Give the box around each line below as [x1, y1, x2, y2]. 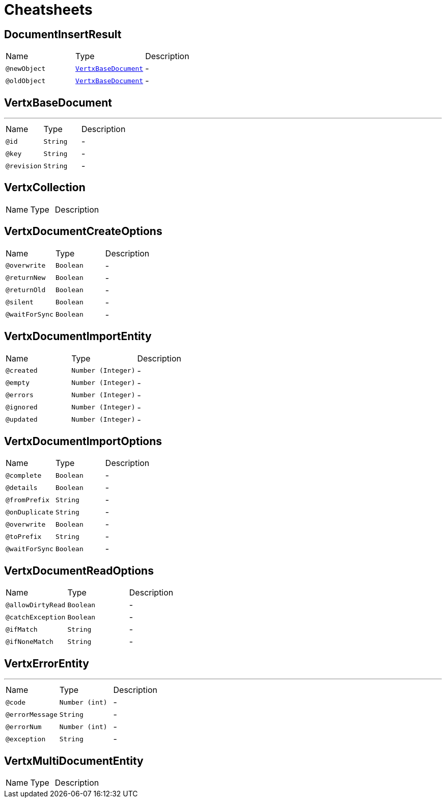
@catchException [6, 613, 66, 621]
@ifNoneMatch [6, 637, 53, 645]
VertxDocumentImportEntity [4, 330, 152, 343]
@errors [6, 391, 34, 399]
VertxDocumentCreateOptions [4, 225, 162, 238]
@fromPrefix [6, 496, 50, 504]
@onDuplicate [6, 508, 53, 516]
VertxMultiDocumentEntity [4, 754, 144, 767]
